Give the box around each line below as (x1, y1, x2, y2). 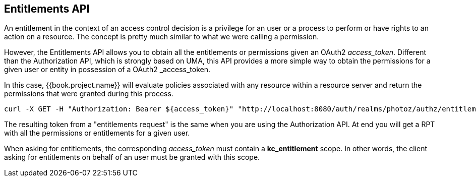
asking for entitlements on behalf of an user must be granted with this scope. (4, 153, 260, 162)
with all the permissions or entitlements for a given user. (4, 129, 190, 138)
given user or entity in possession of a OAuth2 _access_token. (4, 65, 210, 74)
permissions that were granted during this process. (4, 89, 173, 98)
